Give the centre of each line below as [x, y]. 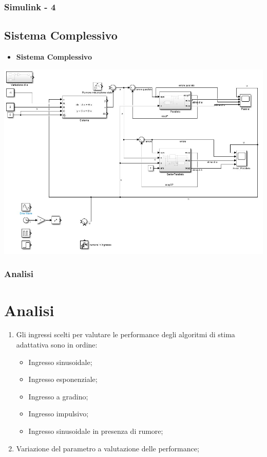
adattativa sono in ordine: [57, 345]
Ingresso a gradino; [58, 396]
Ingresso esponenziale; [63, 379]
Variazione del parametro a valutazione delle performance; [108, 448]
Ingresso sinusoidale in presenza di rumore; [96, 431]
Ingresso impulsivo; [59, 414]
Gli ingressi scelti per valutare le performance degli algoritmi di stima [126, 334]
